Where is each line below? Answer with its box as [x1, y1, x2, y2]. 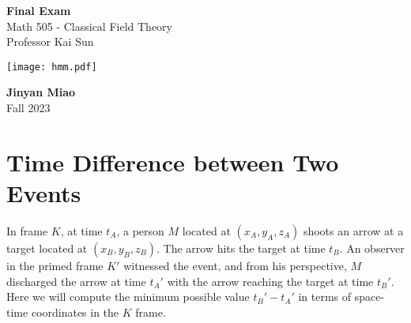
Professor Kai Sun [6, 33, 94, 50]
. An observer [339, 239, 405, 256]
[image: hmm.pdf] [6, 61, 97, 73]
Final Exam [6, 2, 71, 18]
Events [6, 177, 81, 208]
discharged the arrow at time [6, 272, 146, 289]
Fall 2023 [6, 100, 51, 116]
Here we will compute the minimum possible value [6, 288, 250, 305]
